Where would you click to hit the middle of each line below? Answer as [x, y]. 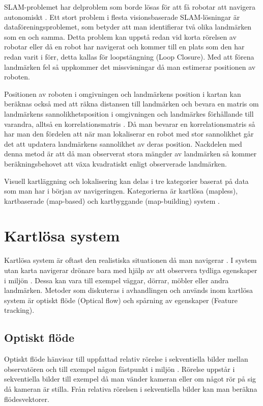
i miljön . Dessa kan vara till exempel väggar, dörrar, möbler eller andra [116, 280]
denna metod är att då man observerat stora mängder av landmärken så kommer [130, 154]
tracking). [19, 310]
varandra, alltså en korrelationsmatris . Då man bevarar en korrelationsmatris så [130, 124]
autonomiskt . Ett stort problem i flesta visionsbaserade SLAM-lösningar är [122, 17]
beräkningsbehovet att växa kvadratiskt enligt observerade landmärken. [115, 163]
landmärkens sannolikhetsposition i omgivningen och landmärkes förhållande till [129, 113]
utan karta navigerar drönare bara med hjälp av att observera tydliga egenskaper [131, 270]
